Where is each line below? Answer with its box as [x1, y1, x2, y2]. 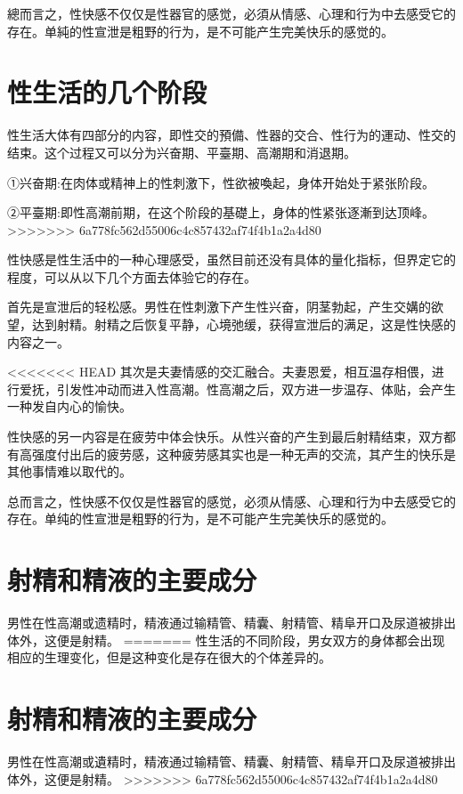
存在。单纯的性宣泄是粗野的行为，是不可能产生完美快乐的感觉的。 [7, 509, 394, 528]
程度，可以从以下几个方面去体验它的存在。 [7, 267, 256, 286]
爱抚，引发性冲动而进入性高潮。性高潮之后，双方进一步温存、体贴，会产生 [19, 379, 456, 398]
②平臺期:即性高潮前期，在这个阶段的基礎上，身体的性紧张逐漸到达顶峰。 [7, 203, 435, 222]
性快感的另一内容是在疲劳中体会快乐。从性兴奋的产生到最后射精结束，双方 [7, 427, 443, 446]
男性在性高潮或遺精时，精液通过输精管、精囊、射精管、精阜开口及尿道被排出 [7, 752, 456, 771]
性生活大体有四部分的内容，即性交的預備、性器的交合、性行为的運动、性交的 [7, 126, 456, 144]
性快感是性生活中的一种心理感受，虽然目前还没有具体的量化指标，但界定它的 [7, 250, 456, 269]
